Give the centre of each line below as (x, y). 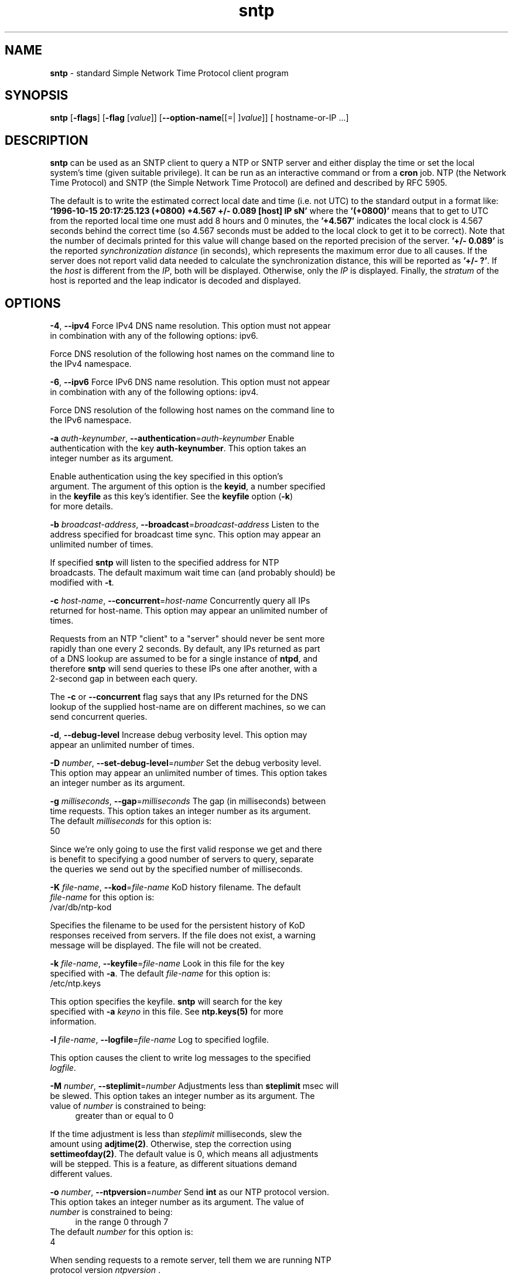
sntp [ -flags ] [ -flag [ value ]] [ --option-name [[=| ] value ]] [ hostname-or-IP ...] (199, 118)
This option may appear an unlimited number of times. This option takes (189, 773)
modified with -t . (82, 583)
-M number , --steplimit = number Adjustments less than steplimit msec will (194, 1086)
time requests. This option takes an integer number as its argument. (180, 811)
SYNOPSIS (37, 96)
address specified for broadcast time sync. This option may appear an (185, 535)
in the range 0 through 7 (122, 1222)
